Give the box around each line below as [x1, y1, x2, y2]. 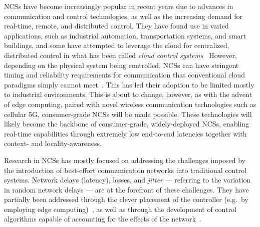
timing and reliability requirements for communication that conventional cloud [4, 69, 245, 80]
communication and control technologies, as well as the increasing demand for [4, 10, 243, 21]
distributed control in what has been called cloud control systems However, [4, 49, 237, 60]
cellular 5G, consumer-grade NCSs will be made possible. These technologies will [4, 108, 252, 119]
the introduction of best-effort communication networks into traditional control [4, 164, 246, 175]
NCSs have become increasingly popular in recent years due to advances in [4, 1, 233, 11]
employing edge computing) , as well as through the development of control [4, 203, 236, 214]
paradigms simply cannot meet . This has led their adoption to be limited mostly [4, 79, 254, 89]
